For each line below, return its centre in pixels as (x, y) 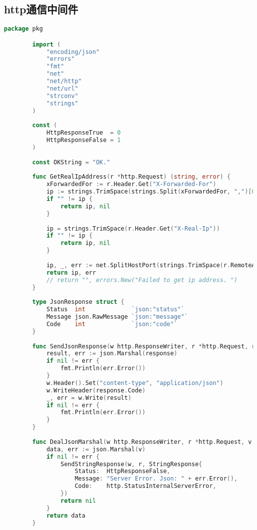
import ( (46, 44)
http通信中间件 (41, 9)
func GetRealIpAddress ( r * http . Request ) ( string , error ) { (131, 177)
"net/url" (62, 88)
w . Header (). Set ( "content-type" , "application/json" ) (135, 383)
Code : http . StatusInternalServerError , (146, 486)
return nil (78, 501)
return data (66, 515)
